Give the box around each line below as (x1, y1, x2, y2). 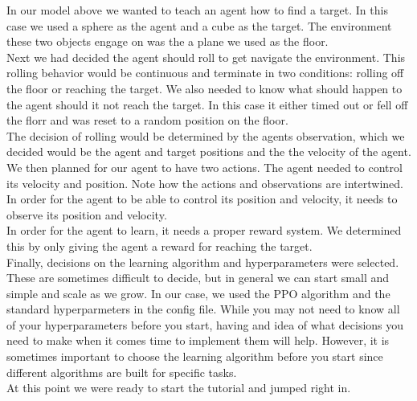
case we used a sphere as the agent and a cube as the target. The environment (6, 17, 392, 34)
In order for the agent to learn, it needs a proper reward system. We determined (6, 222, 402, 239)
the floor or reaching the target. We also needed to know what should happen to (6, 80, 403, 96)
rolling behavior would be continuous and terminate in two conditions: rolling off (6, 64, 404, 81)
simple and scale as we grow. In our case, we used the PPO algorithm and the (6, 284, 390, 301)
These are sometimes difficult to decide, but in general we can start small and (6, 269, 390, 286)
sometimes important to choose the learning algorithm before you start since (6, 348, 383, 365)
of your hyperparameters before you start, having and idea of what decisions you (6, 316, 404, 333)
